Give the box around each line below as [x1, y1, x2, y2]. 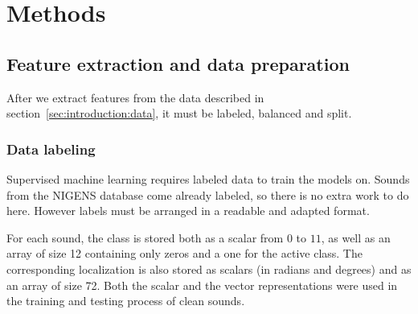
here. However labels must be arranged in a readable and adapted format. [6, 202, 370, 219]
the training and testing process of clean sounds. [6, 292, 245, 309]
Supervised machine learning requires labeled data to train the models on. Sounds [6, 170, 410, 187]
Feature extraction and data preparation [6, 51, 350, 76]
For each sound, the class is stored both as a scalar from [6, 229, 284, 246]
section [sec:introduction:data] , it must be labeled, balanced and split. [6, 105, 352, 122]
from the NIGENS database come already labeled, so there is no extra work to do [6, 186, 409, 203]
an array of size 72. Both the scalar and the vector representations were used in [6, 276, 398, 293]
